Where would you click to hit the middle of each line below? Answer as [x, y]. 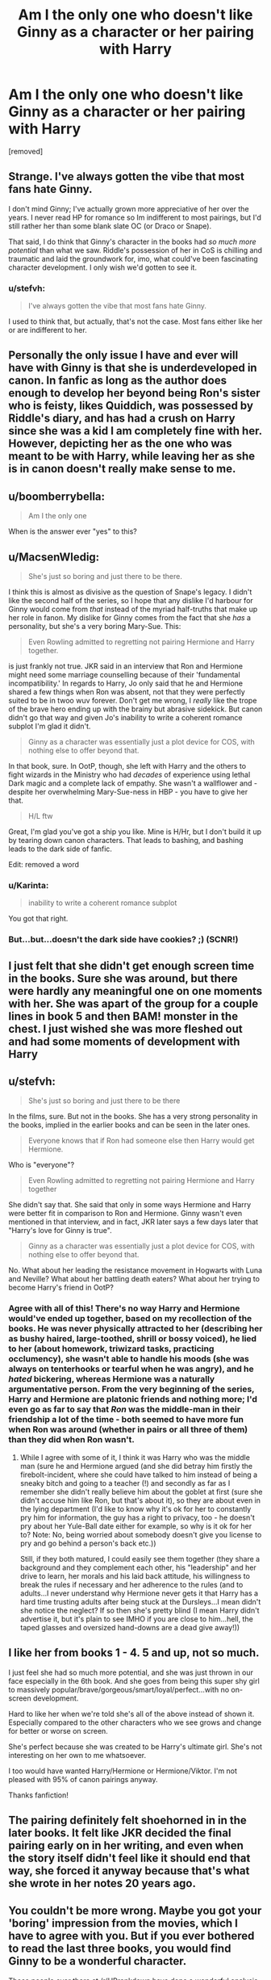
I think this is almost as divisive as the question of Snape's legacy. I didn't [130, 592]
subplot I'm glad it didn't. [50, 726]
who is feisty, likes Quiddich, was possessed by [131, 406]
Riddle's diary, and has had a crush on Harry [122, 419]
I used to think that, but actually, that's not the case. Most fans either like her [135, 321]
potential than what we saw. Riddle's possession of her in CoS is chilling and [135, 250]
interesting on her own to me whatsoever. [77, 1755]
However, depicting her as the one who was [120, 444]
